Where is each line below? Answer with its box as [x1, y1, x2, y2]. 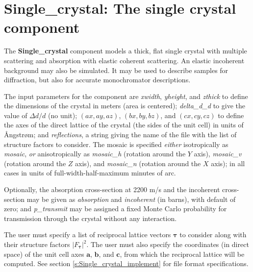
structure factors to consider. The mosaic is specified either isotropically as [4, 139, 228, 149]
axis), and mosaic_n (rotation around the [75, 158, 201, 168]
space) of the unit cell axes [4, 248, 84, 259]
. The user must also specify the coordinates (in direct [86, 239, 249, 249]
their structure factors [4, 239, 70, 249]
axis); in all [211, 158, 245, 168]
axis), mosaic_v [194, 148, 242, 159]
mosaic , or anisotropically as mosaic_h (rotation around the [4, 148, 186, 159]
